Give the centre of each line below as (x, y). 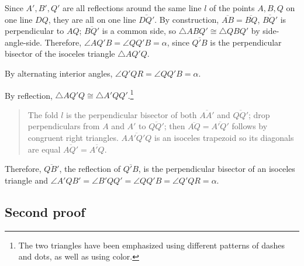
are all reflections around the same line (132, 8)
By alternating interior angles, (59, 73)
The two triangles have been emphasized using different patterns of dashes (151, 245)
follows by (250, 126)
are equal (44, 149)
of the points (232, 8)
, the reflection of (90, 169)
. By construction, (187, 19)
